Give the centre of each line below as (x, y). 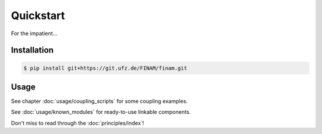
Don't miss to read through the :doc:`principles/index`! (78, 123)
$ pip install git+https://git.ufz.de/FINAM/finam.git (105, 68)
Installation (32, 50)
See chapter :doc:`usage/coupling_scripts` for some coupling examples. (99, 101)
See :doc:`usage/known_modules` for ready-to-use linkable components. (101, 112)
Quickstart (38, 15)
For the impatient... (34, 33)
